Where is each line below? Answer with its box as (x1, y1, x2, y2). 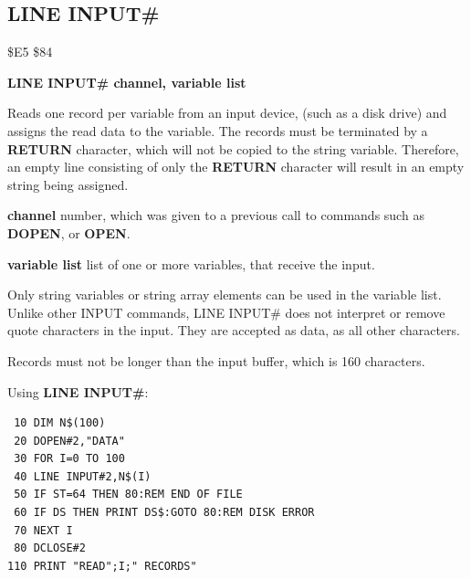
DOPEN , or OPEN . (7, 223, 131, 242)
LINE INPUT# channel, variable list (7, 72, 246, 91)
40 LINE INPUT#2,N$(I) (14, 469, 152, 483)
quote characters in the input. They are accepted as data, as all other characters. (7, 321, 460, 340)
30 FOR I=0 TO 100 (14, 452, 125, 466)
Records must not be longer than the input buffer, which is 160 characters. (7, 351, 425, 370)
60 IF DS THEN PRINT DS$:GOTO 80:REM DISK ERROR (14, 506, 315, 520)
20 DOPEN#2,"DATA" (14, 434, 125, 447)
